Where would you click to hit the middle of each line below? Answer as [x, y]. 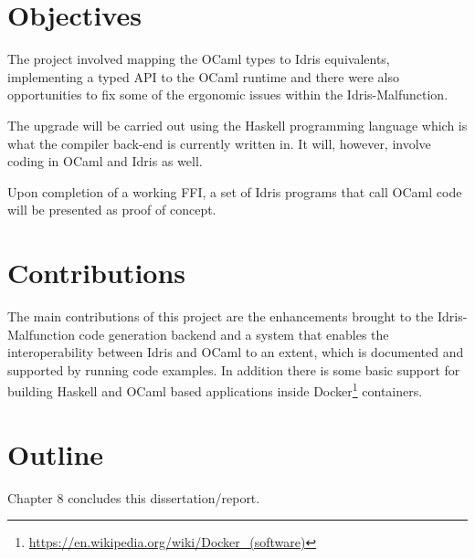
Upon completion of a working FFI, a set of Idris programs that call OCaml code [235, 191]
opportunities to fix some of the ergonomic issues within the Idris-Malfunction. [228, 95]
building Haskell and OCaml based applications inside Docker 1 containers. [215, 390]
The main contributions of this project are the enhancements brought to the [221, 316]
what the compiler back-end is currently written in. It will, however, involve [219, 143]
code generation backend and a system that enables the [234, 334]
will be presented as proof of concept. [112, 210]
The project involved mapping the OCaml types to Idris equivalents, [199, 59]
